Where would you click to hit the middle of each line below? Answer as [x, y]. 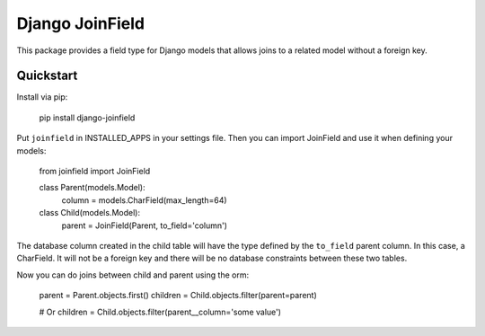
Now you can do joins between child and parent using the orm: [133, 275]
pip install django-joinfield [87, 118]
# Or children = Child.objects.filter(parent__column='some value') [160, 312]
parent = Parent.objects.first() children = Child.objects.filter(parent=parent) [178, 296]
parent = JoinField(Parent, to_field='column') [145, 225]
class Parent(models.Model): [92, 188]
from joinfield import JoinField [95, 172]
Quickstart [47, 76]
